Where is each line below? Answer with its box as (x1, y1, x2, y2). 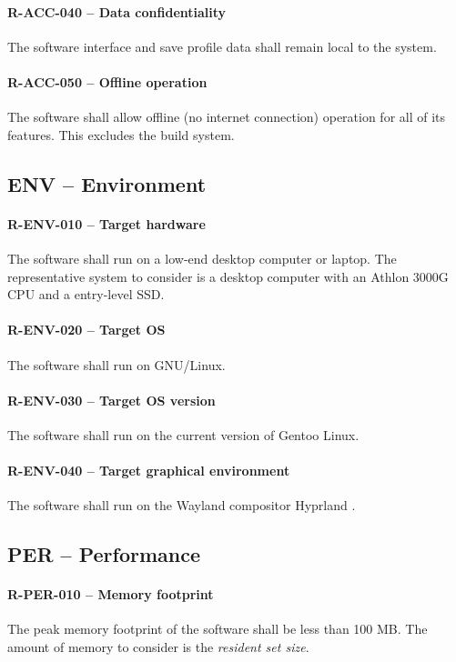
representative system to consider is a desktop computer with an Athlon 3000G (7, 266, 449, 286)
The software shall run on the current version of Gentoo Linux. (7, 425, 360, 444)
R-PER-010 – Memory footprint (7, 585, 214, 604)
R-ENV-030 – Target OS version (7, 390, 216, 409)
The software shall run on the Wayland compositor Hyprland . (7, 496, 356, 515)
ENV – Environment (7, 169, 207, 197)
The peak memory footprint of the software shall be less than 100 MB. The (7, 619, 428, 638)
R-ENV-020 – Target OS (7, 320, 166, 339)
